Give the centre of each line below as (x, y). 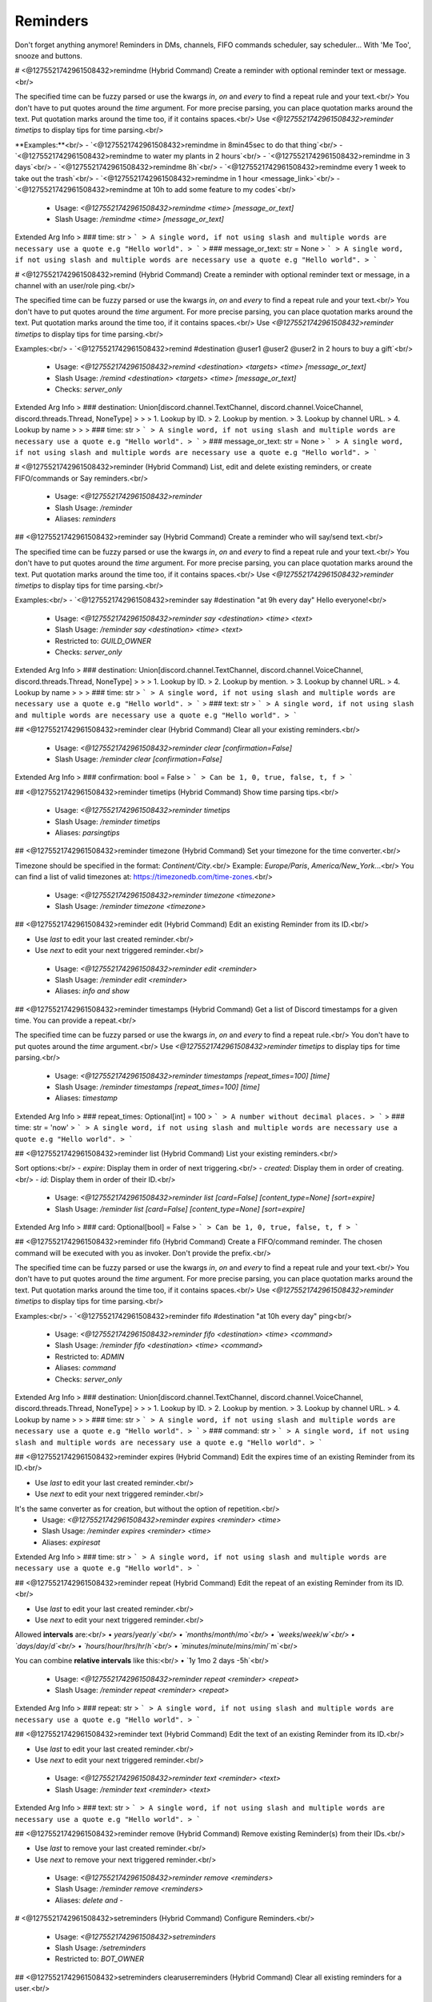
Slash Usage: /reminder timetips (108, 822)
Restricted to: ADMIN (90, 1357)
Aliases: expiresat (71, 1542)
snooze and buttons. (49, 55)
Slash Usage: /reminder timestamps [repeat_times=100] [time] (157, 1087)
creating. (389, 1168)
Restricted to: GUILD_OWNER (103, 641)
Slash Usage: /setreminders (100, 1948)
